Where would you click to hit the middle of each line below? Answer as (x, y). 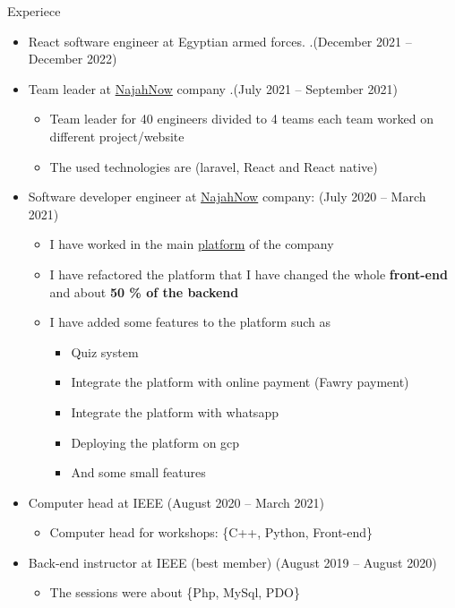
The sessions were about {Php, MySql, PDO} (175, 592)
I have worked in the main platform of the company (192, 244)
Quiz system (105, 351)
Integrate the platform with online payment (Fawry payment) (240, 382)
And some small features (138, 472)
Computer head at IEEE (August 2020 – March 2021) (176, 502)
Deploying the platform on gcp (155, 442)
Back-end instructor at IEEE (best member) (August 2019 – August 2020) (232, 562)
